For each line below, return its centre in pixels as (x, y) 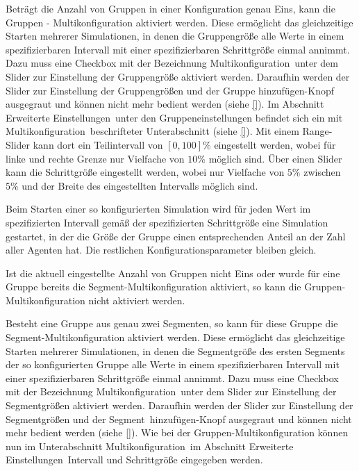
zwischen (322, 172)
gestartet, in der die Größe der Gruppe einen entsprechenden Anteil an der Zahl (176, 236)
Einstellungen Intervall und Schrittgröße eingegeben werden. (134, 460)
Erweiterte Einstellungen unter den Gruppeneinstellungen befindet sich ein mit (174, 117)
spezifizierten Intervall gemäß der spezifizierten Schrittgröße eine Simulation (167, 222)
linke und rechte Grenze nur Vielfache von (95, 158)
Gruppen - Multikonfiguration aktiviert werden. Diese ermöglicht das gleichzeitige (179, 22)
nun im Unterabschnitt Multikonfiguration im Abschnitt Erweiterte (150, 446)
